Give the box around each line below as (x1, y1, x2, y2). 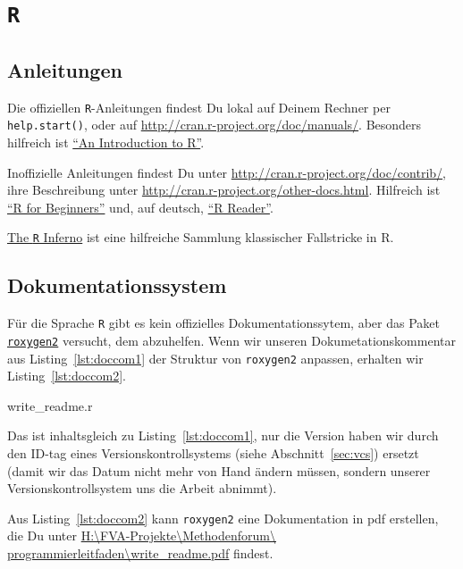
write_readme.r (7, 396, 93, 414)
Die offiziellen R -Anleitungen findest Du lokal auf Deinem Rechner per (7, 97, 391, 116)
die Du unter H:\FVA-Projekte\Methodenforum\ (7, 526, 276, 545)
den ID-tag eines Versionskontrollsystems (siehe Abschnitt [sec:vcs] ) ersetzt (7, 444, 419, 462)
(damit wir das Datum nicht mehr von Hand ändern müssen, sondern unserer (7, 461, 431, 480)
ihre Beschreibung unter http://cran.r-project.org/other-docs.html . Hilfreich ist (7, 180, 441, 199)
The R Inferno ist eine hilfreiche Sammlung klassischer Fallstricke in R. (7, 228, 394, 247)
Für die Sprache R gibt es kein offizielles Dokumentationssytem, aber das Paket (7, 314, 440, 332)
